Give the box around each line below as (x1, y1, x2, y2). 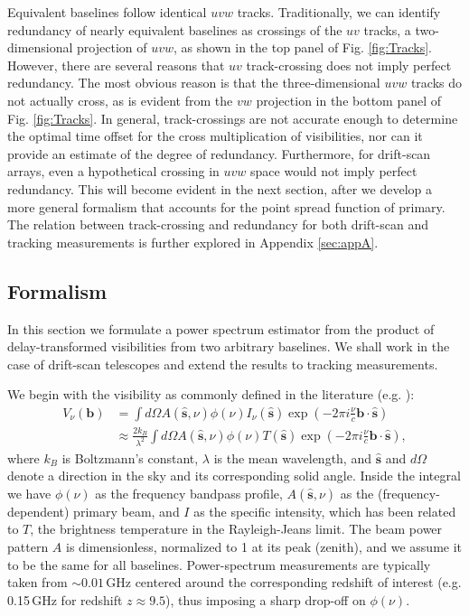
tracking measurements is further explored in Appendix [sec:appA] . (7, 232, 379, 251)
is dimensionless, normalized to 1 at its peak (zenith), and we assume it (65, 537, 463, 555)
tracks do (410, 73, 463, 92)
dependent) (7, 501, 70, 520)
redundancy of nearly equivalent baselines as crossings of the (7, 20, 342, 39)
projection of (77, 38, 147, 57)
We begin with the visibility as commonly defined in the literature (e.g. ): (7, 385, 415, 404)
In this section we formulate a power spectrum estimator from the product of (7, 319, 435, 338)
